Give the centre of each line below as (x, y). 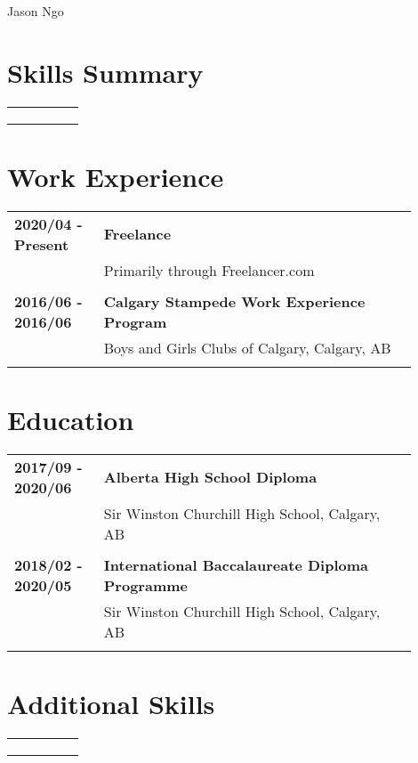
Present (42, 244)
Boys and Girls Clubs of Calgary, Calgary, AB (247, 347)
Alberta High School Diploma (210, 477)
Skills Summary (105, 72)
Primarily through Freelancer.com (209, 270)
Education (71, 420)
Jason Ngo (36, 11)
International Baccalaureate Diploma (236, 564)
